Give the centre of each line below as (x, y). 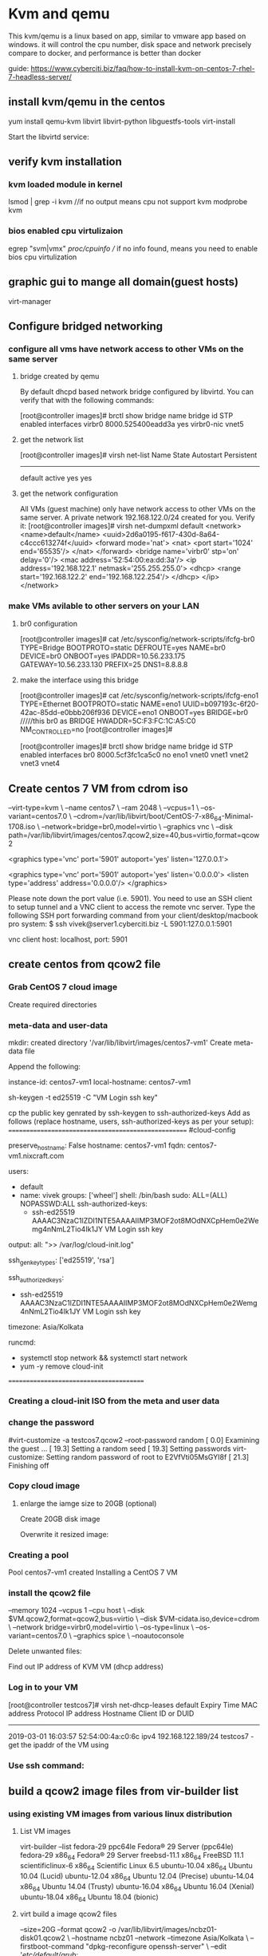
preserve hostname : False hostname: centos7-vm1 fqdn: (97, 1146)
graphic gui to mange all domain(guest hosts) (124, 282)
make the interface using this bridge (79, 680)
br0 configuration (49, 623)
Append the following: (45, 1066)
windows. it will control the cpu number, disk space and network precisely (130, 44)
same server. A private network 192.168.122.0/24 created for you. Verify (137, 518)
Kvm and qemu (59, 14)
